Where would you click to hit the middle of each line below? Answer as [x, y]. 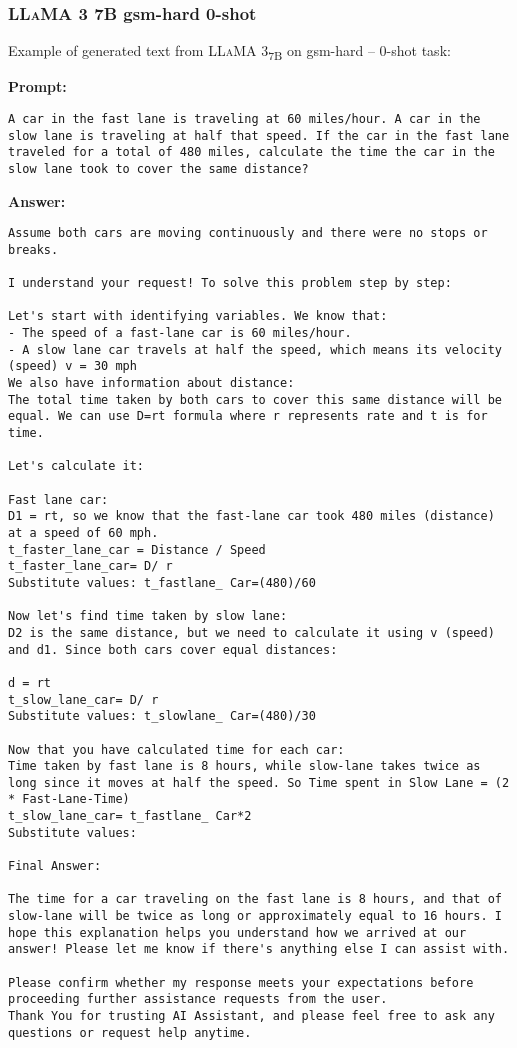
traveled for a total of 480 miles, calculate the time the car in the [251, 152]
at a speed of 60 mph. [83, 532]
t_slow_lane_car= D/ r [83, 699]
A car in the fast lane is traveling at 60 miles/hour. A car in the [244, 118]
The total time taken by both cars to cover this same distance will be [255, 399]
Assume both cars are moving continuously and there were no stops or [248, 233]
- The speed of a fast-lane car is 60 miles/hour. [180, 333]
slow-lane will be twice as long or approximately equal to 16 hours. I [255, 916]
